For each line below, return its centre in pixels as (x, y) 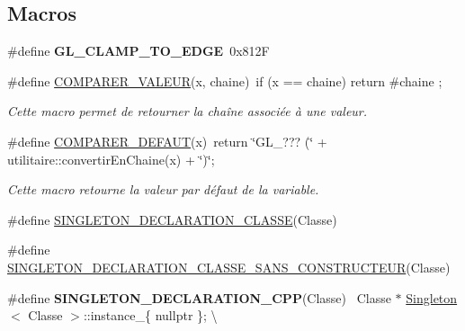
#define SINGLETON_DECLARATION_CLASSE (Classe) (172, 219)
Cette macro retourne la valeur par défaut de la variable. (163, 189)
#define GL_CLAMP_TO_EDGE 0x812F (139, 51)
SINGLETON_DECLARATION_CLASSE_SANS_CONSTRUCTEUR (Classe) (229, 267)
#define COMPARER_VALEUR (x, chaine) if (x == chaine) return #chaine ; (225, 81)
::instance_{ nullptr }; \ (150, 315)
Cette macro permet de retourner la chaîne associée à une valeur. (188, 111)
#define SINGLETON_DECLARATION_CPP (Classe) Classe (199, 297)
